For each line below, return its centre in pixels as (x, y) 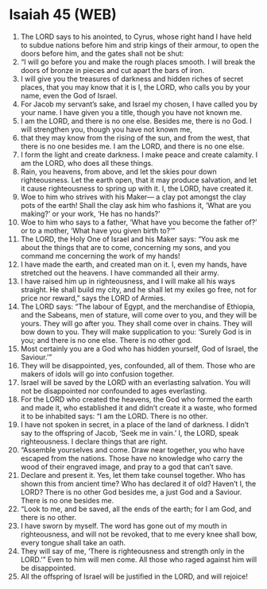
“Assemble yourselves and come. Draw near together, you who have (132, 449)
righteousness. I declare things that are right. (94, 441)
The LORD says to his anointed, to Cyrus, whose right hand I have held (136, 37)
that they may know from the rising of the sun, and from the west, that (135, 137)
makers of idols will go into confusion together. (97, 374)
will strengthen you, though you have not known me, (106, 129)
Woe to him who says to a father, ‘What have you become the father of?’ (139, 222)
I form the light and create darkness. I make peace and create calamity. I (139, 154)
